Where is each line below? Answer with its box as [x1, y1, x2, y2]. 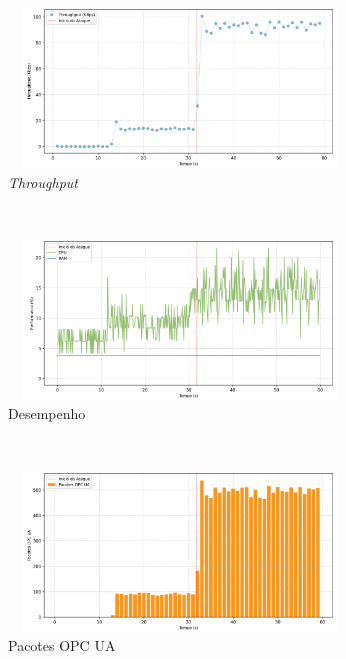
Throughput [8, 171, 78, 192]
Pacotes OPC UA [8, 635, 116, 656]
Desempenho [8, 403, 86, 424]
